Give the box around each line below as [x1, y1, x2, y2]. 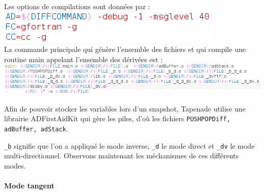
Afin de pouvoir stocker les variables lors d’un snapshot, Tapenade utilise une [4, 103, 246, 114]
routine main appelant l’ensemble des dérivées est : [4, 53, 163, 64]
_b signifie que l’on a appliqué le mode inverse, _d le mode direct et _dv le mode [4, 140, 255, 151]
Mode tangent [4, 180, 55, 191]
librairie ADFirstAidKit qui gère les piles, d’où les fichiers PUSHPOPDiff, [4, 113, 230, 124]
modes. [4, 160, 26, 171]
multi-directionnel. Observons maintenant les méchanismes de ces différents [4, 150, 239, 161]
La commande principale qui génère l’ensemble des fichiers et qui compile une [4, 44, 246, 54]
